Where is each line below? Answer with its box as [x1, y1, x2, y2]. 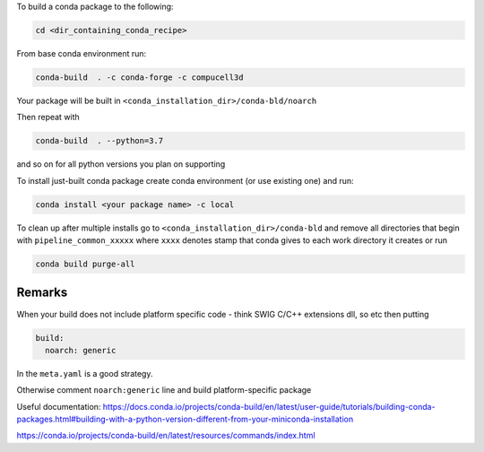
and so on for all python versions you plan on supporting [16, 159, 226, 169]
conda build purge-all [35, 259, 135, 269]
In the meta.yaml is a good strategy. [16, 368, 153, 378]
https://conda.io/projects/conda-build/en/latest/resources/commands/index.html [16, 430, 315, 441]
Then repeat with [16, 112, 80, 123]
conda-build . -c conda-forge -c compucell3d [35, 72, 244, 83]
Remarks [16, 285, 68, 300]
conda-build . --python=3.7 [35, 135, 164, 146]
